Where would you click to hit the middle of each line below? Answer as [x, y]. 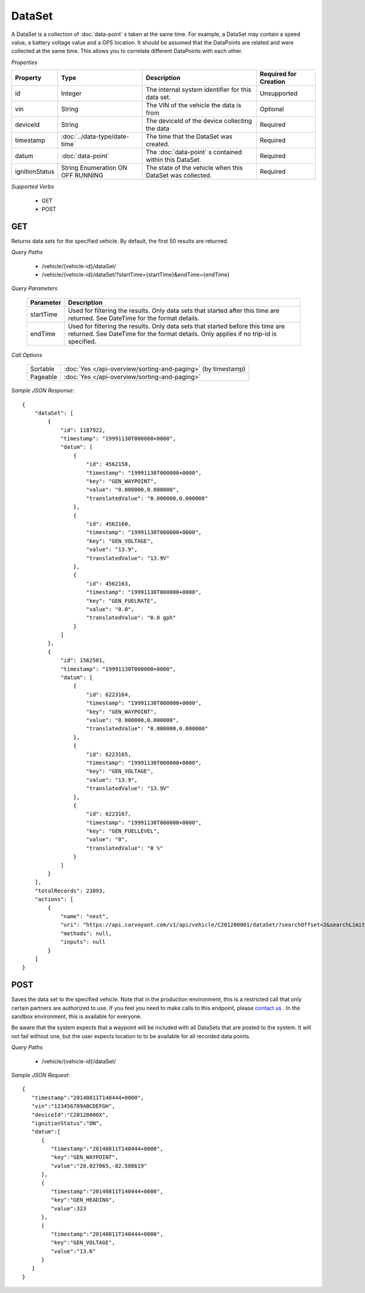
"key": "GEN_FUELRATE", [122, 601]
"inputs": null [83, 942]
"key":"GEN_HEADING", [83, 1200]
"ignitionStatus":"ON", [67, 1123]
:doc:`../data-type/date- [95, 137]
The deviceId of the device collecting [199, 121]
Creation [273, 82]
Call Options [27, 355]
